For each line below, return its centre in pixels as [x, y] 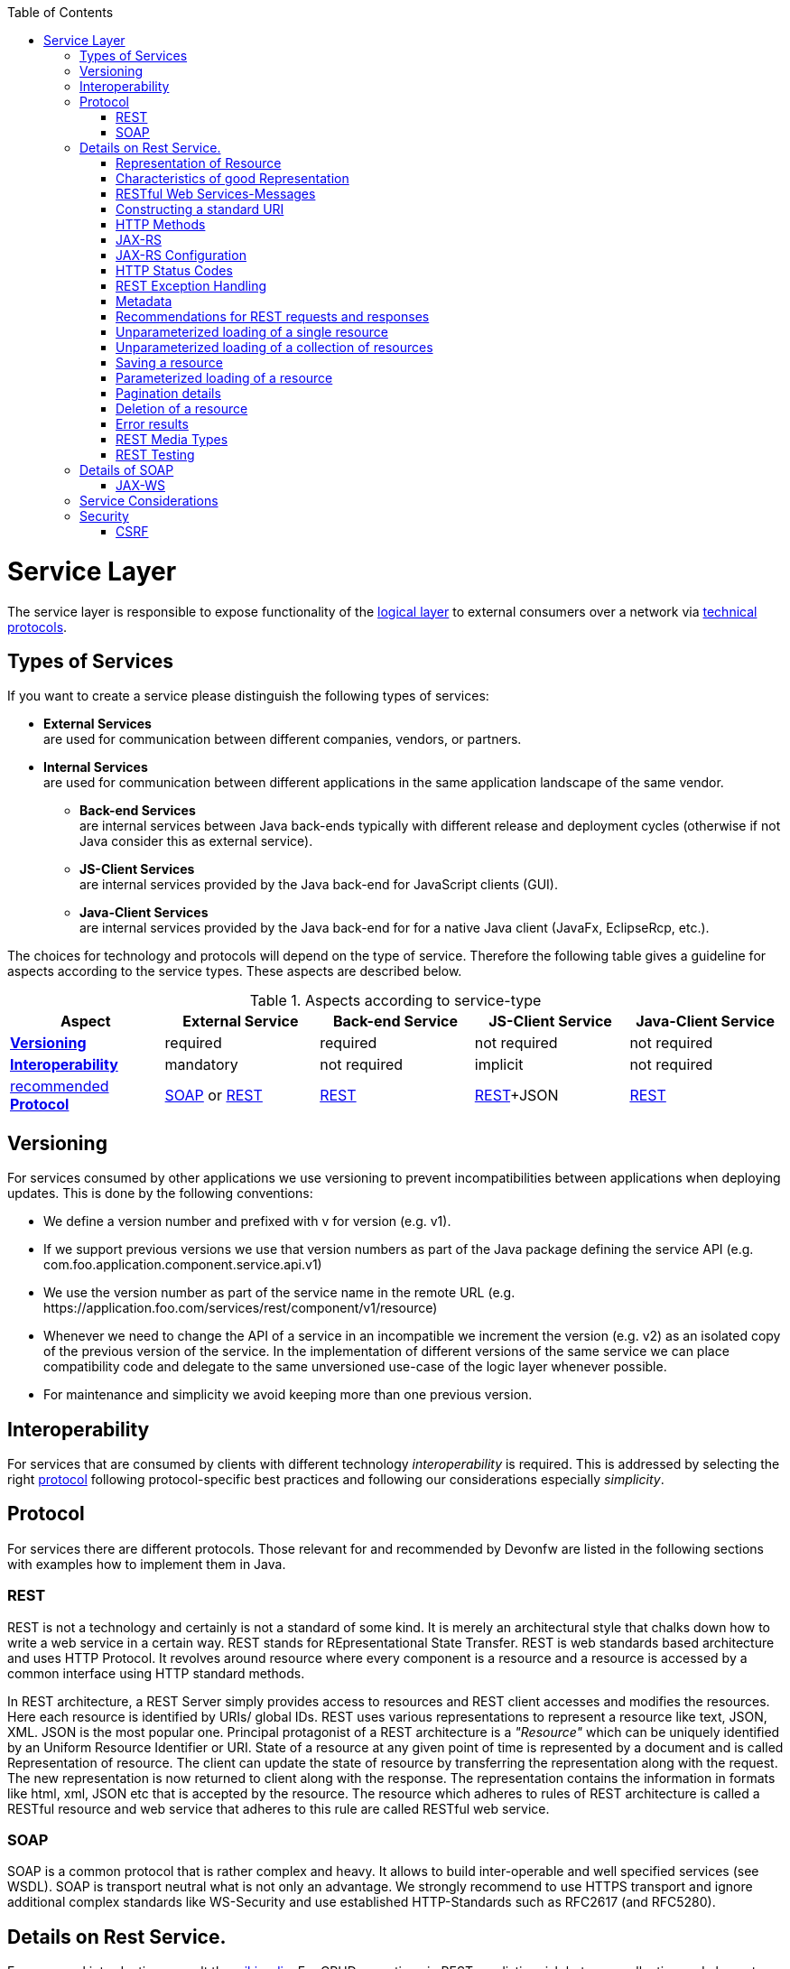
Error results [152, 424]
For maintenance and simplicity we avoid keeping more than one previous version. [288, 1395]
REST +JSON [516, 1096]
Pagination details [168, 393]
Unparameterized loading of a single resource [252, 332]
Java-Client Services [144, 913]
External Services [98, 724]
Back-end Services [138, 811]
